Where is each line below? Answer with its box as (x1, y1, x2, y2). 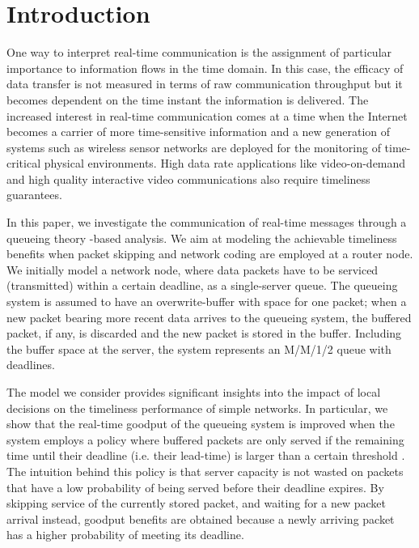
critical (6, 155, 41, 172)
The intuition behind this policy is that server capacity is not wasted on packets (6, 462, 404, 479)
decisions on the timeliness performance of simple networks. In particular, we (6, 399, 388, 416)
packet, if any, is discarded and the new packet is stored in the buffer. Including (6, 325, 402, 342)
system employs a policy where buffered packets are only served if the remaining (6, 431, 404, 448)
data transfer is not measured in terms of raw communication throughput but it (6, 75, 403, 92)
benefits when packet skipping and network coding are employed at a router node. (6, 245, 413, 262)
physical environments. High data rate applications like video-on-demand (44, 155, 406, 172)
